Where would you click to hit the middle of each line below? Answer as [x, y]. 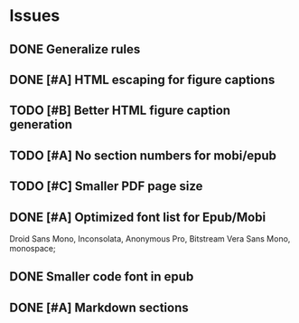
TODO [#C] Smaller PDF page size [106, 186]
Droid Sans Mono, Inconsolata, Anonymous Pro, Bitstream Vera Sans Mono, [150, 238]
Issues [35, 16]
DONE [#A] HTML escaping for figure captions [142, 79]
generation [41, 124]
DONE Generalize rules [75, 49]
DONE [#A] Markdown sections [99, 307]
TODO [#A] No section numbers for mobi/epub [143, 155]
